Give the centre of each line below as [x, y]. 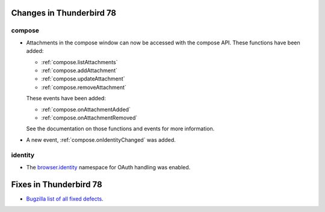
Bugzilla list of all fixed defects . [65, 199]
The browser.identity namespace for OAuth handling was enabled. [108, 167]
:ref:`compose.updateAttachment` [83, 79]
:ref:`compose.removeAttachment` [84, 87]
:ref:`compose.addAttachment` [79, 70]
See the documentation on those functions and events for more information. [120, 129]
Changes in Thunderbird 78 [64, 13]
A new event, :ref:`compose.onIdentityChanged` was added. [101, 140]
